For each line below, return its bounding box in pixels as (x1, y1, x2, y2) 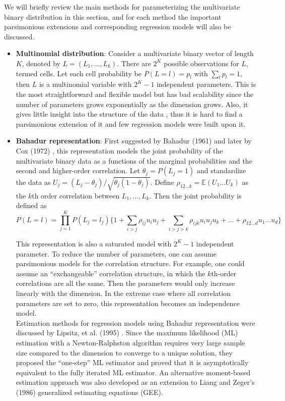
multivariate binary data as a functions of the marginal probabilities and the (16, 155, 252, 166)
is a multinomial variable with (39, 79, 132, 89)
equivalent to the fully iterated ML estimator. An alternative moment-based (16, 367, 251, 377)
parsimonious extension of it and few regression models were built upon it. (16, 118, 246, 129)
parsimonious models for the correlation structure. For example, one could (16, 258, 245, 269)
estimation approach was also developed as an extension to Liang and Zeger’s (16, 377, 255, 387)
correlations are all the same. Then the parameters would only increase (16, 278, 235, 288)
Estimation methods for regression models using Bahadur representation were (16, 317, 255, 328)
